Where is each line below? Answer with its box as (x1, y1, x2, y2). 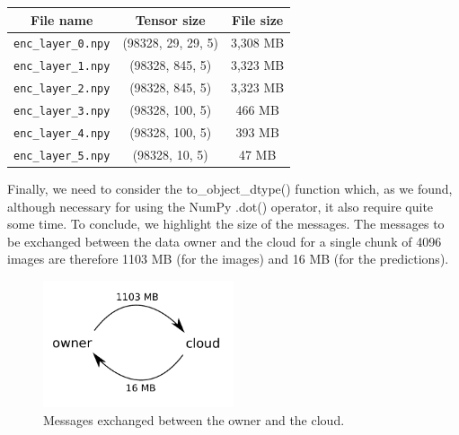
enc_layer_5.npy (13, 149, 110, 162)
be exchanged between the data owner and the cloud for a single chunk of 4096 (7, 231, 442, 250)
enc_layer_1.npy (13, 60, 110, 74)
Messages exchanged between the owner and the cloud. (43, 410, 345, 429)
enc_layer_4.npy (13, 126, 110, 140)
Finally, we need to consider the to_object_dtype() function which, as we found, (7, 179, 453, 198)
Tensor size (135, 10, 206, 29)
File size (232, 10, 284, 29)
